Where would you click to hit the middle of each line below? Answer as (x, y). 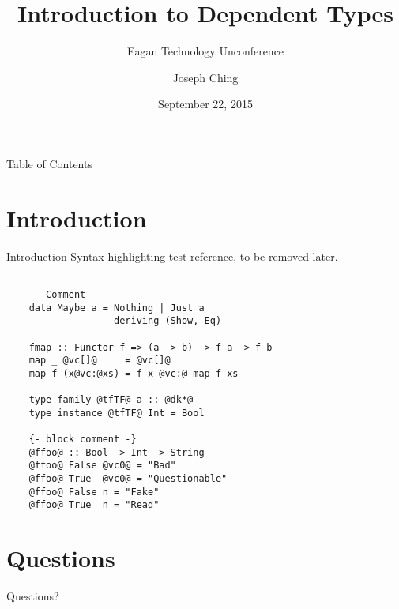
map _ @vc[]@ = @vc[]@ (100, 361)
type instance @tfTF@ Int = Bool (117, 413)
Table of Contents (49, 163)
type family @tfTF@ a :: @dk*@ (111, 400)
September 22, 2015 (205, 104)
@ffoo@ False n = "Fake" (94, 492)
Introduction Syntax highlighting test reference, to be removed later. (172, 256)
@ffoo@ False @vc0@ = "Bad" (102, 466)
